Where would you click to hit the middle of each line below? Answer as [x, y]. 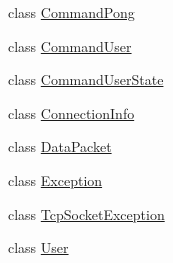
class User [38, 247]
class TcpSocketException [86, 213]
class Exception [55, 179]
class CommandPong [71, 12]
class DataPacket [60, 146]
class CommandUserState [86, 79]
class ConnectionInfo [71, 112]
